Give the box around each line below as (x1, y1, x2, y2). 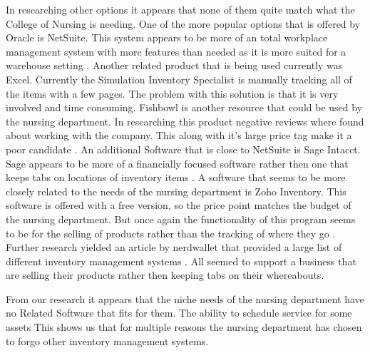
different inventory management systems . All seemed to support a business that (6, 253, 356, 268)
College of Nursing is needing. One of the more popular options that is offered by (6, 16, 361, 31)
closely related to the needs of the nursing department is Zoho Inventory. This (6, 183, 346, 198)
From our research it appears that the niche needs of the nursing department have (6, 291, 364, 306)
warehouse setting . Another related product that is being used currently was (6, 58, 343, 73)
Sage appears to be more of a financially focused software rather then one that (6, 155, 349, 170)
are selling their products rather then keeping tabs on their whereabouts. (6, 267, 324, 282)
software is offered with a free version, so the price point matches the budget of (6, 198, 351, 213)
